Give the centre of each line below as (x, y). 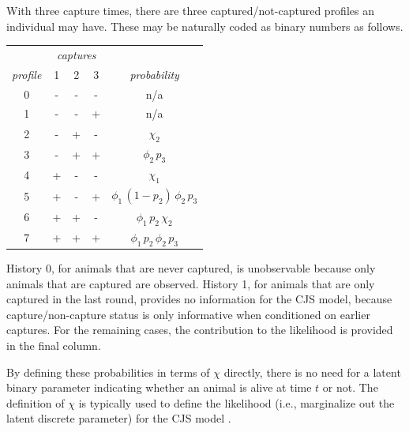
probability (154, 74)
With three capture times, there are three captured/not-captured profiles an (190, 10)
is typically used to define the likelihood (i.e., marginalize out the (236, 402)
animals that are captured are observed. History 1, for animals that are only (191, 283)
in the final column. (54, 346)
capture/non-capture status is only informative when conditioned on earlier (188, 314)
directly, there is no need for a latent (312, 372)
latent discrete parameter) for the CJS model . (119, 418)
